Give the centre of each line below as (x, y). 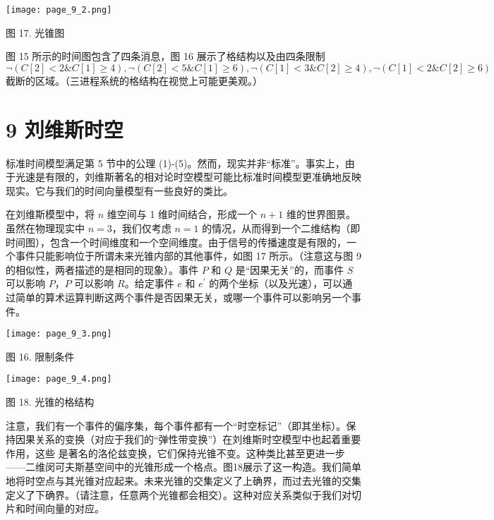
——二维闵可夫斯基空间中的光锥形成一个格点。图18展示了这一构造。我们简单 (183, 467)
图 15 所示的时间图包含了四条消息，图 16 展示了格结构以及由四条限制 (165, 56)
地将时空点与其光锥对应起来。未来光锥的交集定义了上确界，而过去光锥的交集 (183, 480)
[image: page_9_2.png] (59, 10)
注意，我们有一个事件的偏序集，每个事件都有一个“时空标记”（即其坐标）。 (176, 425)
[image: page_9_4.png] (59, 379)
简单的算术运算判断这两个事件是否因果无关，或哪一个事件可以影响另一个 (183, 297)
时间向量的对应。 (65, 508)
